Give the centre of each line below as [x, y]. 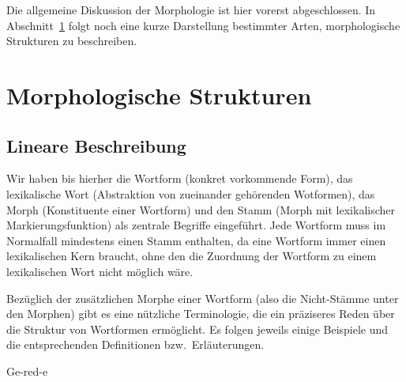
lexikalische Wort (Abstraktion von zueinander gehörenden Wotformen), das [191, 193]
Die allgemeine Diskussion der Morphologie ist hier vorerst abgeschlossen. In [191, 9]
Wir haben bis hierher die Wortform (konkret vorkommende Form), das [180, 178]
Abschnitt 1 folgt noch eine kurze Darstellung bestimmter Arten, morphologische [203, 25]
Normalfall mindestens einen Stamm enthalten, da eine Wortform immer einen [196, 240]
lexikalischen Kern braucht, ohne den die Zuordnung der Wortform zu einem [192, 256]
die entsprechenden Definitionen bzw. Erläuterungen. [135, 344]
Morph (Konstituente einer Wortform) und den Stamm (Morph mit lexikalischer [201, 209]
